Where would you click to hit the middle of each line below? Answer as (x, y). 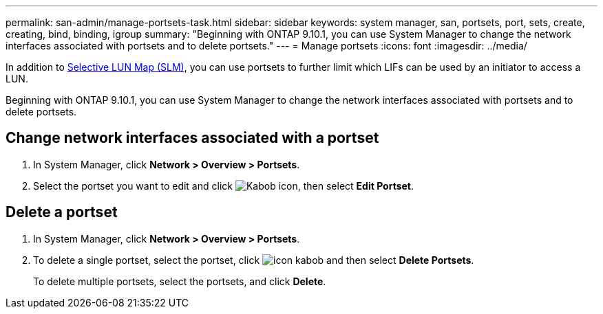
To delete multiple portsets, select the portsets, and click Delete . (180, 281)
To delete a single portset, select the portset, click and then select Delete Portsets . (254, 260)
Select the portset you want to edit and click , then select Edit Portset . (224, 186)
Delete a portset (62, 212)
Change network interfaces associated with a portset (192, 138)
